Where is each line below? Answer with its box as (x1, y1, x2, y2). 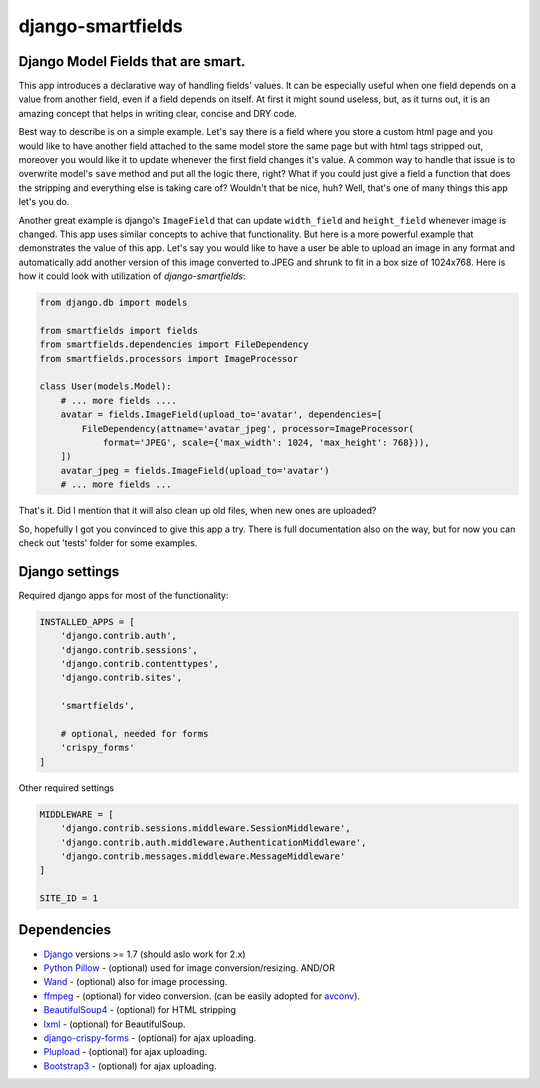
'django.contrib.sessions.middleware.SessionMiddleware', (60, 823, 351, 834)
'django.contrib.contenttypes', (60, 658, 220, 670)
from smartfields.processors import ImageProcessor (39, 353, 299, 364)
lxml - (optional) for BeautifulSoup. (43, 1018, 186, 1030)
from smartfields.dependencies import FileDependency (39, 339, 309, 350)
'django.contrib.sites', (60, 672, 183, 684)
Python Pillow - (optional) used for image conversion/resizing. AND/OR (43, 961, 335, 974)
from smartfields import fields (39, 325, 199, 336)
